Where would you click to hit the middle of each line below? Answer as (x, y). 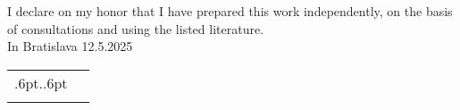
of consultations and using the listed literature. (136, 28)
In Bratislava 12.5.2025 (70, 46)
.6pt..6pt (41, 82)
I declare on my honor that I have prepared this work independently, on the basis (230, 11)
